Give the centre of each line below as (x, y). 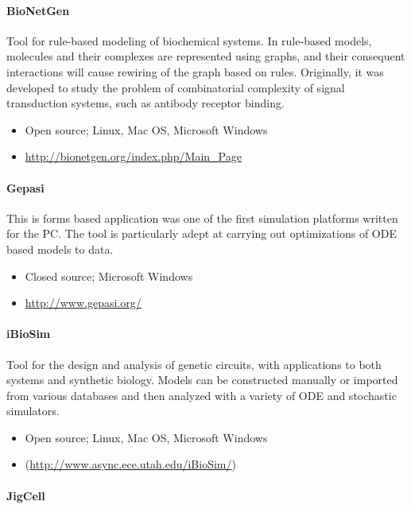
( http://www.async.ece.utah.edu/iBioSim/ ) (130, 464)
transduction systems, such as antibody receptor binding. (145, 103)
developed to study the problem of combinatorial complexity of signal (176, 87)
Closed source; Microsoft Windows (109, 276)
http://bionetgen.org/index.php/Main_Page (133, 156)
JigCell (26, 495)
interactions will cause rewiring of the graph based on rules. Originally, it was (195, 71)
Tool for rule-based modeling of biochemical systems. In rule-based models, (189, 40)
